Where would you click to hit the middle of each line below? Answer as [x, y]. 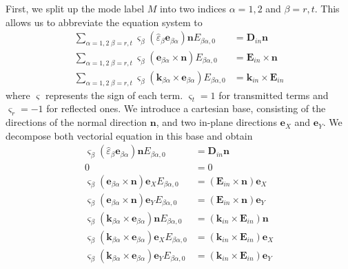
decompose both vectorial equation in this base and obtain [129, 135]
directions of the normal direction [76, 122]
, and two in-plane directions [216, 122]
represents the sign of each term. [114, 95]
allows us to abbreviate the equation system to [104, 22]
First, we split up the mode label [75, 8]
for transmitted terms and [274, 95]
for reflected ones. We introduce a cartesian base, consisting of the [186, 108]
